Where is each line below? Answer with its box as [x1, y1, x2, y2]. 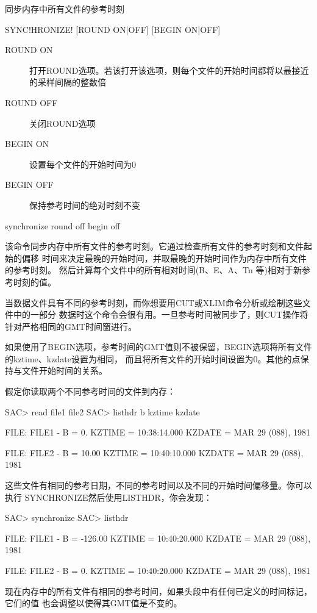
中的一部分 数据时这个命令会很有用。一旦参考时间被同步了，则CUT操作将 [13, 308, 308, 321]
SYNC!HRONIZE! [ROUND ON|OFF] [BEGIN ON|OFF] [5, 23, 221, 35]
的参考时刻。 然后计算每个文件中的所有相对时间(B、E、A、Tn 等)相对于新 [5, 263, 302, 276]
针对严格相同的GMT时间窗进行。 [5, 320, 137, 332]
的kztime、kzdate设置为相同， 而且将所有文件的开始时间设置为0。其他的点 [5, 352, 301, 365]
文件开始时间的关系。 [21, 364, 107, 377]
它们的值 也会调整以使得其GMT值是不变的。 [5, 597, 182, 609]
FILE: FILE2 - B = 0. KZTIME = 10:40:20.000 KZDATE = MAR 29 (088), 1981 [5, 564, 311, 576]
